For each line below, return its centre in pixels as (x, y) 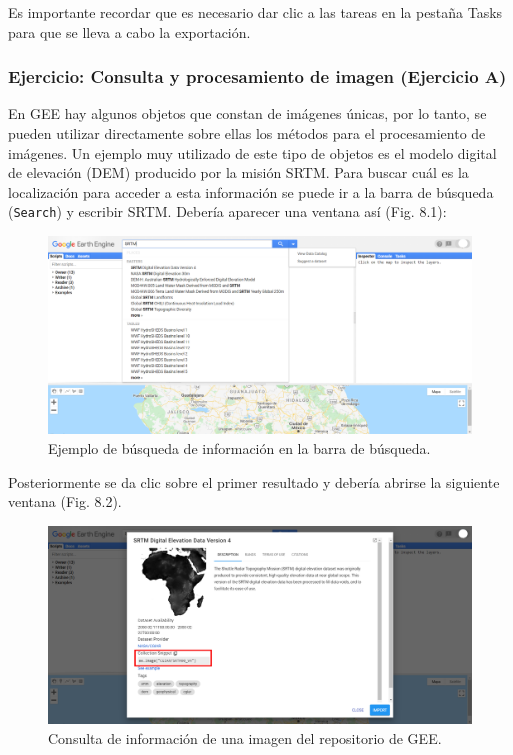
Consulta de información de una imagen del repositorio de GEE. (245, 737)
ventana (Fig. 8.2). (65, 501)
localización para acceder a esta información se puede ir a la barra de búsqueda (251, 191)
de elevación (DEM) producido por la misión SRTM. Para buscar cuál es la (238, 172)
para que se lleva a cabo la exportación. (129, 31)
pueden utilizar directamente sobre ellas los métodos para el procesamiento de (247, 133)
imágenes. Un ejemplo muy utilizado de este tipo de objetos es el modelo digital (252, 152)
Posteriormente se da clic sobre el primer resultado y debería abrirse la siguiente (254, 481)
